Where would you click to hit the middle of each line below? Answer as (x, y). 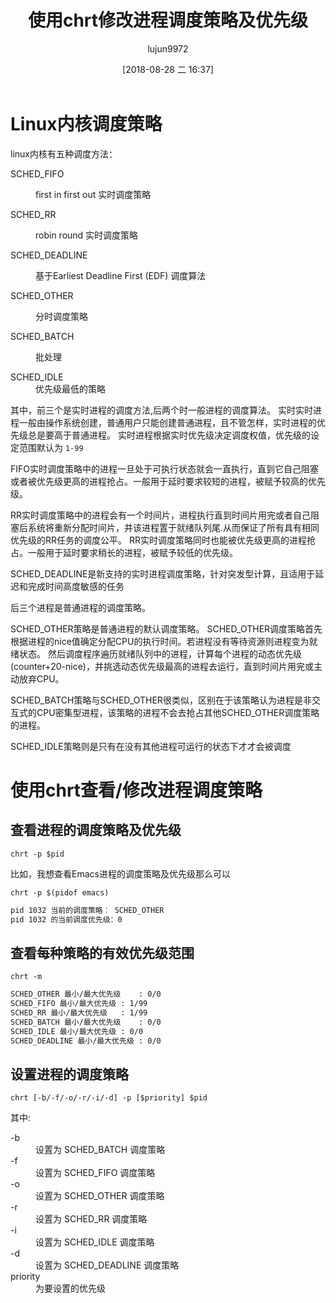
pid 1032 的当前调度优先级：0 (66, 919)
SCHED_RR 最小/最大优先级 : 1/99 (79, 1013)
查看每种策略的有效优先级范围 (102, 952)
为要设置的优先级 (70, 1288)
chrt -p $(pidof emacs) (60, 892)
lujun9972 (168, 48)
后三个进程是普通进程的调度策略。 (80, 607)
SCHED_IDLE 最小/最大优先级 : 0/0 (77, 1031)
